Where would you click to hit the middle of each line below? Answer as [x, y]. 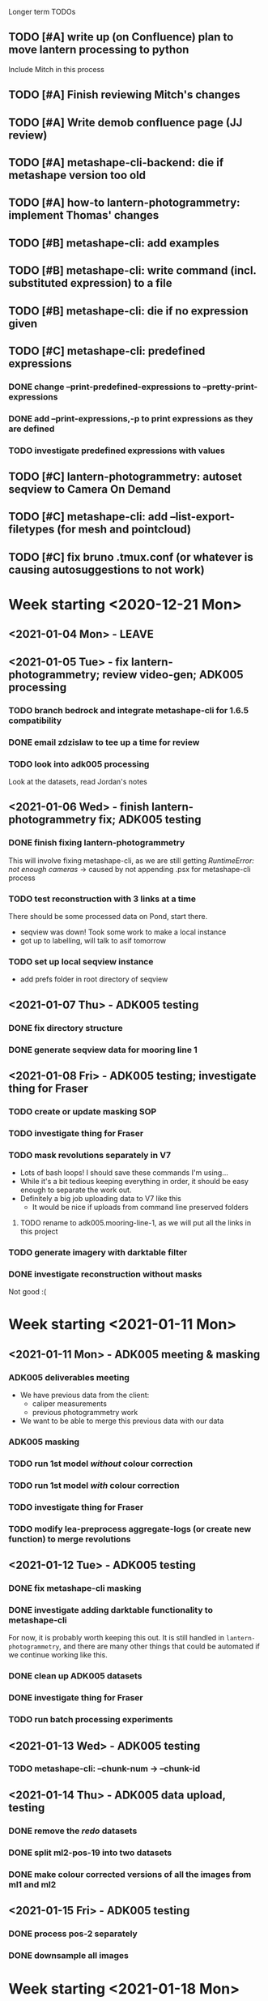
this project [39, 1232]
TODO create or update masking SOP [83, 1111]
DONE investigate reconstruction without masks [105, 1274]
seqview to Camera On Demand [90, 490]
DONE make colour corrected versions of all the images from [130, 1874]
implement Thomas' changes [84, 215]
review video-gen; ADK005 [173, 675]
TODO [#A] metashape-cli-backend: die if [116, 162]
